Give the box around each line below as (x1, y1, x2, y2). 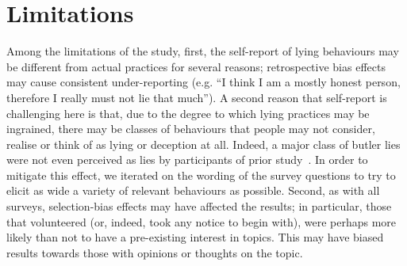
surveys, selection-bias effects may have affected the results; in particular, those (6, 198, 392, 215)
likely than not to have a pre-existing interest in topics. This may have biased (6, 229, 384, 245)
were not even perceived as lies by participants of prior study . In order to (6, 151, 368, 168)
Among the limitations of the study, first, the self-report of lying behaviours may (6, 43, 399, 59)
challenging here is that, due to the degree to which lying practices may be (6, 104, 370, 121)
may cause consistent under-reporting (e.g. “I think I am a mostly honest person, (6, 74, 401, 90)
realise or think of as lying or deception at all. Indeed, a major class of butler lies (6, 135, 401, 152)
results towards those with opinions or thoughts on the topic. (6, 244, 303, 260)
